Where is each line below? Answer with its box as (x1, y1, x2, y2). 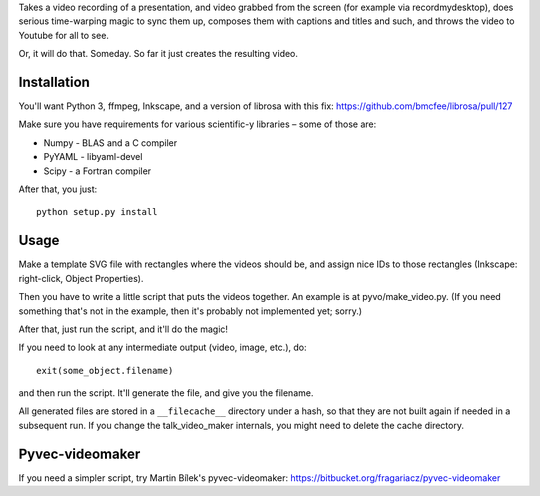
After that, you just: (18, 183, 98, 195)
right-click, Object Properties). (18, 272, 144, 284)
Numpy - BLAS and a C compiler (43, 136, 178, 149)
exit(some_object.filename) (36, 365, 174, 376)
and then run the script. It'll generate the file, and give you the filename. (18, 387, 314, 399)
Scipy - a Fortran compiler (43, 165, 152, 177)
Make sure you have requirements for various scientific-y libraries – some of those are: (18, 118, 377, 130)
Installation (18, 73, 90, 90)
